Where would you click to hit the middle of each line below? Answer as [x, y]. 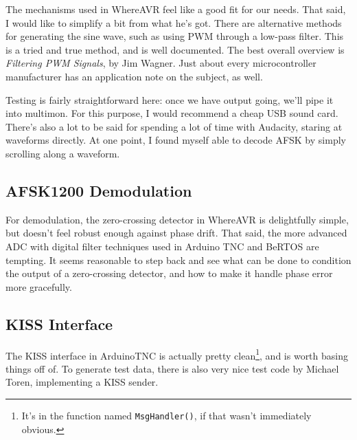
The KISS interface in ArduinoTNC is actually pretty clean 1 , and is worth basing [177, 354]
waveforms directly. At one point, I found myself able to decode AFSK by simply [176, 140]
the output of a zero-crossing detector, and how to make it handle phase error [169, 273]
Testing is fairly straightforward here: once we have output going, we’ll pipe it [170, 99]
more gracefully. [39, 286]
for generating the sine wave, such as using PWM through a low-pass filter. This [175, 36]
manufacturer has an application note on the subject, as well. [134, 76]
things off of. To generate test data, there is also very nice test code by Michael [172, 368]
